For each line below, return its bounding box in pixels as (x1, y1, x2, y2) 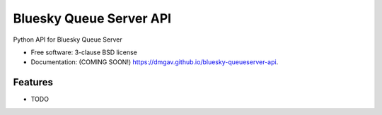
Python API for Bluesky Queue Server (13, 35, 123, 44)
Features (13, 76, 53, 88)
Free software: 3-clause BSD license (30, 48, 137, 56)
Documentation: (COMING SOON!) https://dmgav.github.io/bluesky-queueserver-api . (30, 58, 279, 66)
